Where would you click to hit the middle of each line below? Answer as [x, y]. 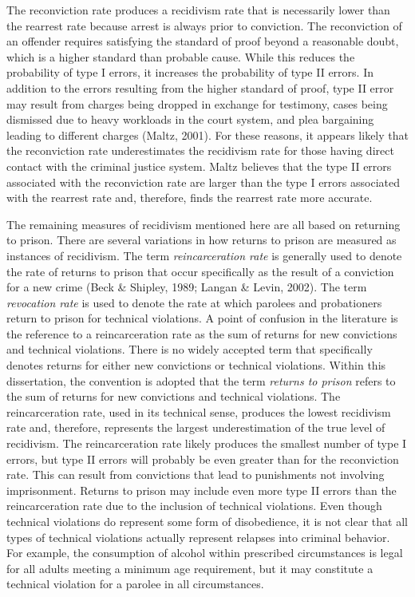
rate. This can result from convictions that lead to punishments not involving [196, 474]
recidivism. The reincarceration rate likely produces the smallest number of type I [207, 443]
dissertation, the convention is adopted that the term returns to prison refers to [201, 380]
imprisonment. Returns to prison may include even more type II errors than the [202, 490]
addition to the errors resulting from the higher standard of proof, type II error [200, 87]
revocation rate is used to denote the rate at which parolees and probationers [194, 302]
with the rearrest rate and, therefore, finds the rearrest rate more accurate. [190, 198]
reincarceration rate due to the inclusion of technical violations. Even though [194, 506]
